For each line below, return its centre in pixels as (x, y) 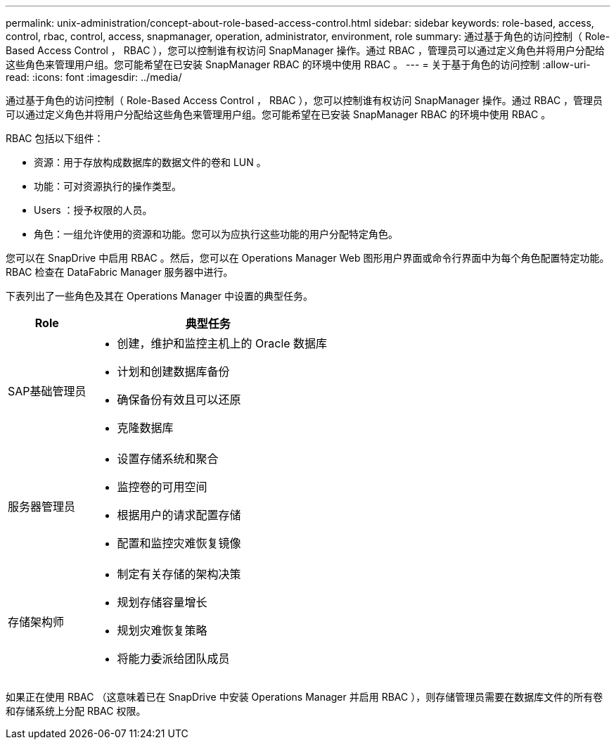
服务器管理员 (42, 507)
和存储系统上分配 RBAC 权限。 (76, 711)
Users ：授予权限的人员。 (93, 210)
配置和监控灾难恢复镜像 (179, 543)
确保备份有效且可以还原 (179, 400)
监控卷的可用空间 (162, 487)
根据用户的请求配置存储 (179, 515)
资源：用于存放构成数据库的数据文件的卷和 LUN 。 (150, 162)
